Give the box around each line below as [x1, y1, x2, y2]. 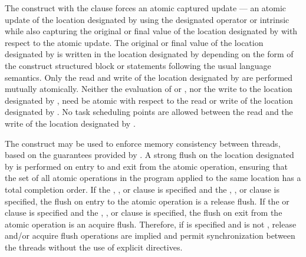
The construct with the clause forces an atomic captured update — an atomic [5, 2, 287, 14]
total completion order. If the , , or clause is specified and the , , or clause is [5, 183, 280, 195]
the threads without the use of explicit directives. [5, 240, 183, 253]
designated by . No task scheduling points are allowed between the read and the [5, 106, 293, 118]
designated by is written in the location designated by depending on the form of [5, 48, 294, 60]
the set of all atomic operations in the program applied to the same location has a [5, 172, 301, 184]
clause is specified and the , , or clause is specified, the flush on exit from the [5, 206, 282, 219]
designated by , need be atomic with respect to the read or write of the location [5, 94, 293, 106]
